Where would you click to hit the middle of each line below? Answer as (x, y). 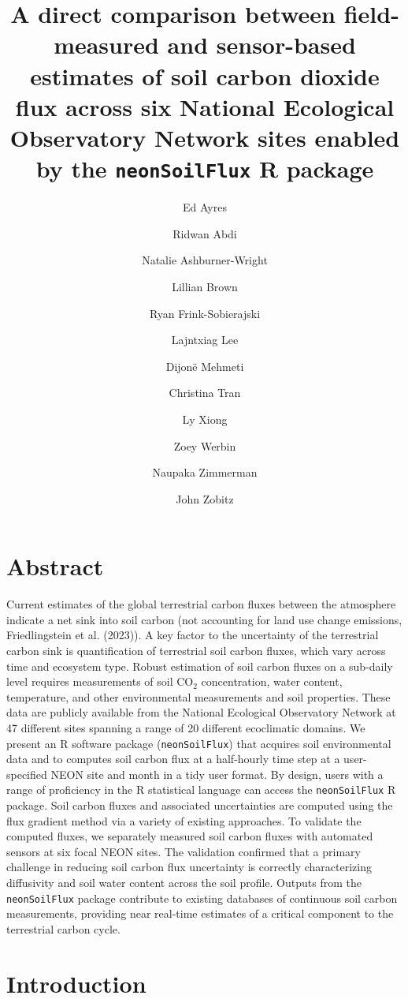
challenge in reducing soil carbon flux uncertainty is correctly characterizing (189, 867)
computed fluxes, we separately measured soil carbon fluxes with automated (190, 836)
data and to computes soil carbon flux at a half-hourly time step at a (173, 759)
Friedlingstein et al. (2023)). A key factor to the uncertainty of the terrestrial (193, 635)
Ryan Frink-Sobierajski (205, 313)
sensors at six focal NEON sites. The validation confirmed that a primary (184, 851)
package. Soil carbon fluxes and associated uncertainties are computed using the (200, 805)
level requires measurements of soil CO (100, 681)
